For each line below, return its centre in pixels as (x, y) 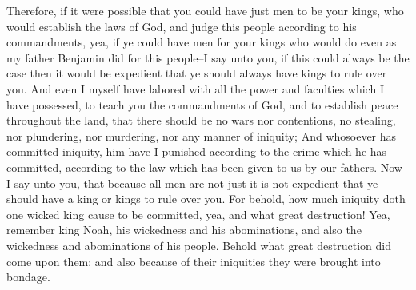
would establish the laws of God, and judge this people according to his (182, 26)
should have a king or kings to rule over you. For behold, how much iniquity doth (206, 199)
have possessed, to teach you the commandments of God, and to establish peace (202, 104)
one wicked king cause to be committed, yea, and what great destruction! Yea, (198, 214)
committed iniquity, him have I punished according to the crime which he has (197, 151)
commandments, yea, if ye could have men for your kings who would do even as (202, 42)
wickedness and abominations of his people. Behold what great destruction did (199, 245)
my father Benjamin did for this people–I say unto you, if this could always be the (208, 57)
